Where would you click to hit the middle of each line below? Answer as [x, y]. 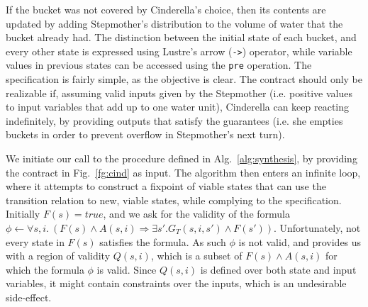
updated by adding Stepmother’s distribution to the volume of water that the [174, 23]
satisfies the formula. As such [163, 241]
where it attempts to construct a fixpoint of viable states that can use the [166, 186]
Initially [23, 214]
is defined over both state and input [278, 269]
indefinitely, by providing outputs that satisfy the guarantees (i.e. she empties [174, 120]
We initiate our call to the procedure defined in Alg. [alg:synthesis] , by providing [182, 158]
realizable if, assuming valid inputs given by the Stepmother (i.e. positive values [179, 93]
